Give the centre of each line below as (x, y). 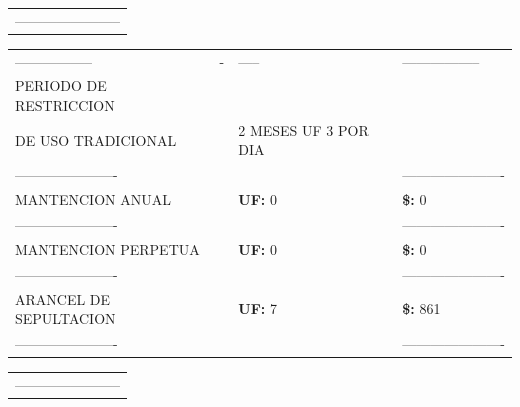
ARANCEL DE (63, 298)
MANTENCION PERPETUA (107, 248)
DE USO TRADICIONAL (96, 139)
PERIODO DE (61, 85)
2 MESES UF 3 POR (303, 129)
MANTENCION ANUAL (93, 199)
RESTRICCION (65, 105)
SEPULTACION (65, 318)
